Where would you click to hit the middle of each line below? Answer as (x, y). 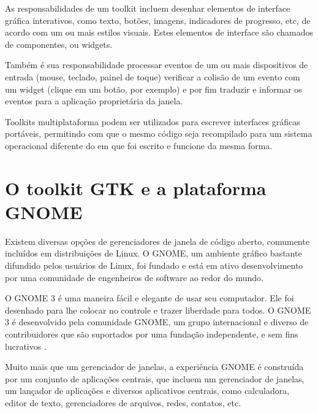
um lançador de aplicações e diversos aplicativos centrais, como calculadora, (147, 391)
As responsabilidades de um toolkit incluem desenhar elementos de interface (148, 8)
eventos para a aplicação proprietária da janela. (94, 101)
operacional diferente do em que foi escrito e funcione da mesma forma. (139, 145)
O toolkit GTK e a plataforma (136, 187)
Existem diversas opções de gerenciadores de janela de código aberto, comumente (157, 241)
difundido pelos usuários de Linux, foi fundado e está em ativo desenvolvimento (154, 265)
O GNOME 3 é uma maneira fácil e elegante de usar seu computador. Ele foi (150, 298)
